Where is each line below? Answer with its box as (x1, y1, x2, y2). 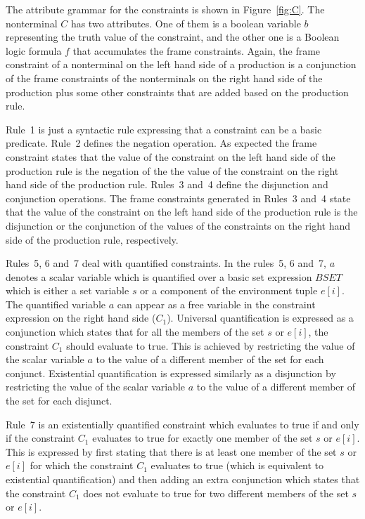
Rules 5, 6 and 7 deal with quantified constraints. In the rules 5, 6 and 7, (6, 256, 326, 270)
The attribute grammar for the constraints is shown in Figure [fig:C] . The (6, 2, 325, 16)
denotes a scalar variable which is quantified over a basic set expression (6, 269, 312, 284)
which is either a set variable (6, 283, 129, 298)
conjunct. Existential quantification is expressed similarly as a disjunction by (6, 365, 336, 380)
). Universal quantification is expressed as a (167, 310, 354, 325)
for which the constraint (30, 458, 134, 473)
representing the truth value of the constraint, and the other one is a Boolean (6, 29, 340, 44)
